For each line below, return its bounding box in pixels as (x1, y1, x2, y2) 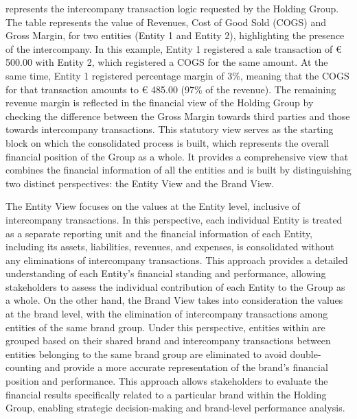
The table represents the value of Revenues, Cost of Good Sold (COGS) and (5, 14, 327, 29)
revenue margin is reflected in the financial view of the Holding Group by (5, 95, 314, 110)
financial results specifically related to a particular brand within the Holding (5, 387, 327, 401)
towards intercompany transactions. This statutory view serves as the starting (5, 122, 334, 136)
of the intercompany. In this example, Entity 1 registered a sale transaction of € (5, 41, 342, 56)
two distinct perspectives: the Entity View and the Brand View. (5, 176, 275, 190)
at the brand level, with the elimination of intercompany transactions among (5, 307, 328, 321)
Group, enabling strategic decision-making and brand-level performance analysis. (5, 400, 345, 415)
